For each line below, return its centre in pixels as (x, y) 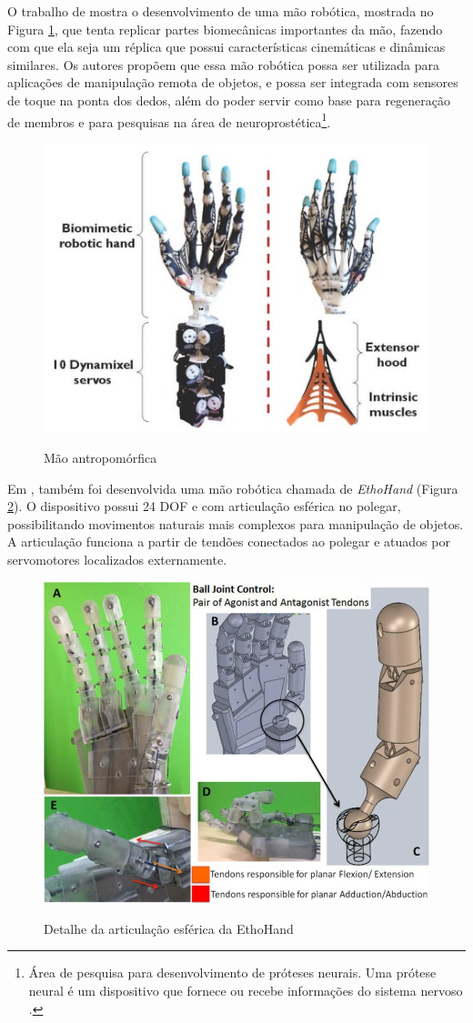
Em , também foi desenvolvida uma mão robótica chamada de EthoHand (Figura (233, 488)
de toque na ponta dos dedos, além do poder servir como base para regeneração (229, 100)
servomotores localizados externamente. (117, 559)
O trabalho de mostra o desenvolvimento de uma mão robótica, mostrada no (221, 11)
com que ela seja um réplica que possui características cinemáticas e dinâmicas (226, 47)
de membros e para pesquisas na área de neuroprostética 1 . (169, 120)
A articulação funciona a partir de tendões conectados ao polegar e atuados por (229, 542)
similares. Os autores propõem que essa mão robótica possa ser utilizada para (223, 64)
